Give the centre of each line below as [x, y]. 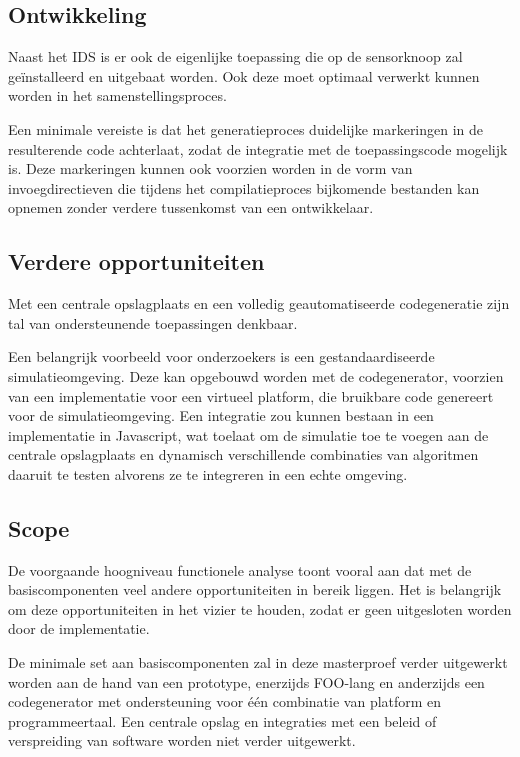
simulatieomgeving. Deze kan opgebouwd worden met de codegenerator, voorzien [256, 375]
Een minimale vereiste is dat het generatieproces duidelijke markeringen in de [246, 128]
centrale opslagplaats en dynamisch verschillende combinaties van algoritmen [243, 454]
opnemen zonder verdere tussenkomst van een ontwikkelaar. [191, 207]
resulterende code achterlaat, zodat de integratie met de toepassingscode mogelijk [258, 148]
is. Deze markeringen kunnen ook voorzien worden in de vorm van [210, 168]
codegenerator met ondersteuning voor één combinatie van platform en [225, 701]
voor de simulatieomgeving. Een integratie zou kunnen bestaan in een [221, 415]
